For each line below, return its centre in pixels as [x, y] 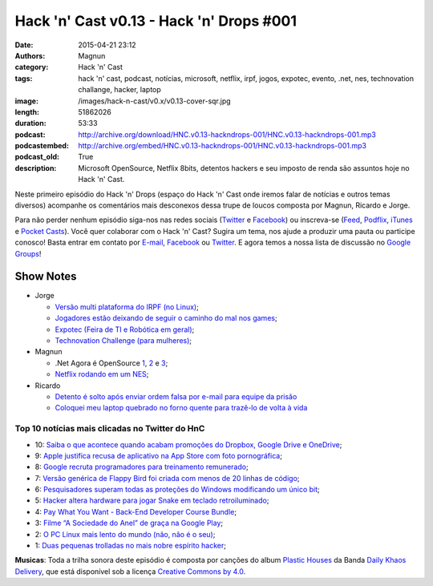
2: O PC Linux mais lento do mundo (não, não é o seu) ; [125, 534]
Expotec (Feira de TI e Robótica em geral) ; [125, 329]
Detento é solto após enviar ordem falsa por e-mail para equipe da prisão [176, 396]
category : [32, 67]
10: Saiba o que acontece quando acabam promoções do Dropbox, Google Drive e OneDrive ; [188, 444]
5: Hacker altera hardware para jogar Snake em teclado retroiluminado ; [152, 500]
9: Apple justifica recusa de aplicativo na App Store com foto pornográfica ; [158, 455]
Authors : [30, 55]
